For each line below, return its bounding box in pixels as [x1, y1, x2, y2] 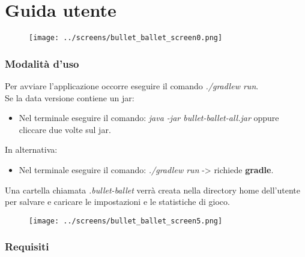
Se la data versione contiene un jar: [5, 91, 134, 104]
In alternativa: [5, 143, 58, 156]
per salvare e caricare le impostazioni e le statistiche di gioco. [5, 195, 230, 208]
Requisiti [5, 239, 49, 254]
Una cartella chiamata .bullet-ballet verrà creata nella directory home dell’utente [5, 183, 300, 196]
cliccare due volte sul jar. [19, 123, 111, 135]
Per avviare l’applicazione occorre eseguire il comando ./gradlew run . [5, 80, 259, 92]
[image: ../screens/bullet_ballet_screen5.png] [29, 216, 223, 225]
